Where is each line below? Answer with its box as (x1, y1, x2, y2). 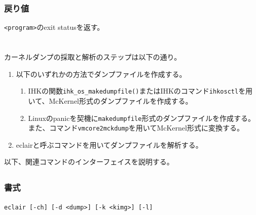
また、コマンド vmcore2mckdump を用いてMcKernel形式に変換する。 (28, 122, 244, 133)
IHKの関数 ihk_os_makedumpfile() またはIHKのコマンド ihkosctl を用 (28, 85, 253, 96)
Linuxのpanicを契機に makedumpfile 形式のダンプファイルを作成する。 (28, 112, 255, 123)
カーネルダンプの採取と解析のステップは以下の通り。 (4, 52, 181, 62)
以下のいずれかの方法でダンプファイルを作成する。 (16, 68, 187, 79)
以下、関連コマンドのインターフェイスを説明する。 (4, 156, 174, 167)
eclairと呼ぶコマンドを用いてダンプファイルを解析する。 (16, 139, 203, 150)
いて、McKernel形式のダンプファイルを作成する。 (28, 95, 193, 106)
